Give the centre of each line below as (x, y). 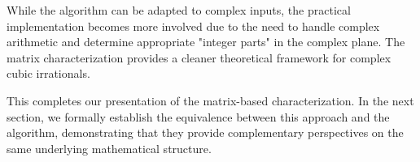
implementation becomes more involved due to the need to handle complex (193, 26)
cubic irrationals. (48, 73)
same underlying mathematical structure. (109, 148)
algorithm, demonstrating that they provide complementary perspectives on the (205, 132)
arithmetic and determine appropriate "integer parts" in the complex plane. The (206, 42)
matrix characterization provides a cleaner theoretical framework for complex (199, 57)
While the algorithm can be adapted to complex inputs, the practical (179, 10)
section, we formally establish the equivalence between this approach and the (198, 116)
